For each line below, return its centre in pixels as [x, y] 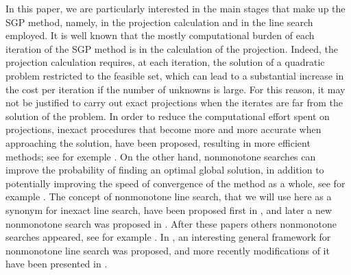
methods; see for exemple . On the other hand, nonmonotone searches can [161, 156]
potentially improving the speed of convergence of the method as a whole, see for [175, 183]
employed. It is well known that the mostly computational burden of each [160, 35]
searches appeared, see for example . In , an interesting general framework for [168, 237]
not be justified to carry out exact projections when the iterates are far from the [174, 103]
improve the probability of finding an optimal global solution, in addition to [165, 170]
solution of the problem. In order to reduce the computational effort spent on [168, 116]
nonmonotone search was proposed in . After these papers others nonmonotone [171, 223]
